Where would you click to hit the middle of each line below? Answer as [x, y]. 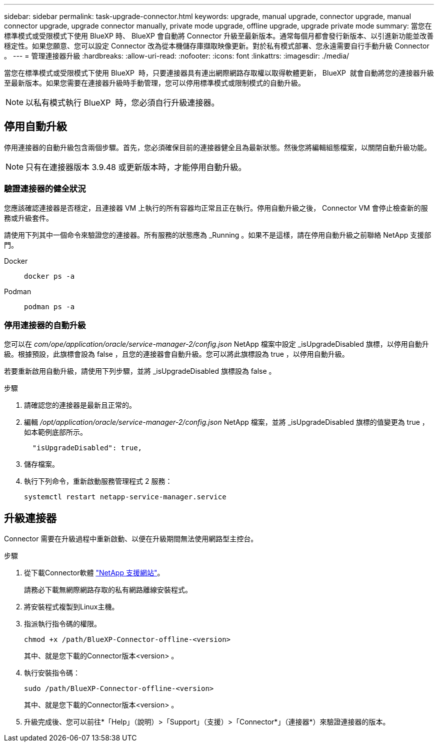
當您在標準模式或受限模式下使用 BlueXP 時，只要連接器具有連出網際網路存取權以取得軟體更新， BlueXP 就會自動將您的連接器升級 [219, 73]
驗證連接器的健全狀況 [45, 189]
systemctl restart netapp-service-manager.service [125, 497]
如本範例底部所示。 [55, 432]
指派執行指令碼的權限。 [62, 624]
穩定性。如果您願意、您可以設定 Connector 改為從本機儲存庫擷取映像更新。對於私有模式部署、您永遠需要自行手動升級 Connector [217, 46]
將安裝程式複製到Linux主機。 [71, 607]
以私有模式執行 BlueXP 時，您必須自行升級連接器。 [122, 103]
